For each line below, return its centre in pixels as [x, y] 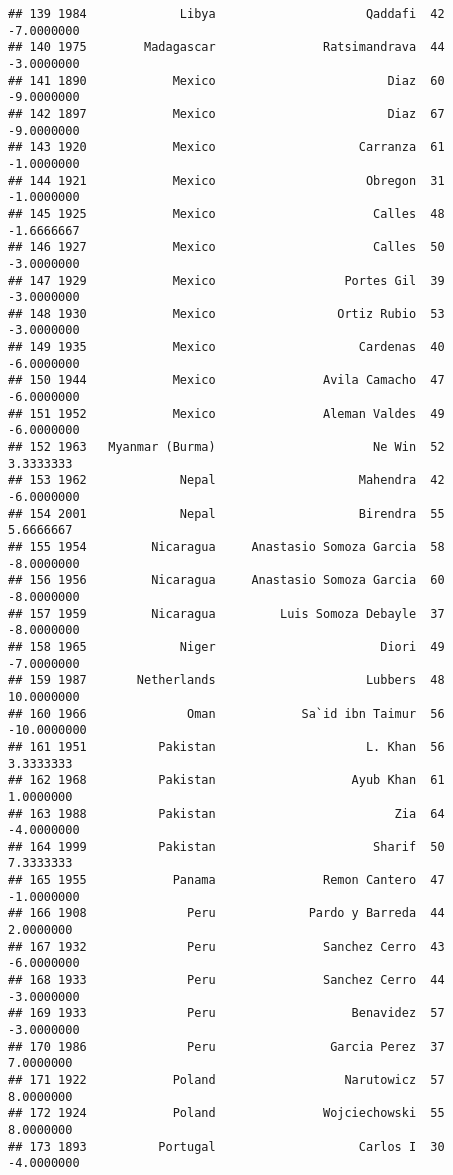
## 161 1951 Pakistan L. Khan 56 [226, 746]
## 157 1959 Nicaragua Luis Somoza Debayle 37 [226, 613]
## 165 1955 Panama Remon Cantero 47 [226, 880]
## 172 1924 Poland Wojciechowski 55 [226, 1113]
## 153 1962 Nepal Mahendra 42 [226, 480]
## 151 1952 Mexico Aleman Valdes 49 [226, 413]
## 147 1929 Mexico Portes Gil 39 [226, 280]
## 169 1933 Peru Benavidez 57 [226, 1013]
